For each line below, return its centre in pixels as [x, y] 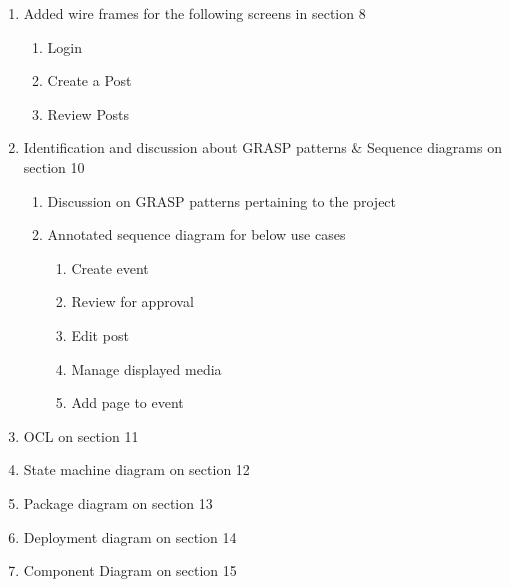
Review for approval [132, 301]
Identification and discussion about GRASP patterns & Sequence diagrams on [262, 147]
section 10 [54, 166]
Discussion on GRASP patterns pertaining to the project [222, 200]
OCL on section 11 [81, 435]
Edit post [100, 334]
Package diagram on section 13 [118, 502]
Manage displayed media [146, 368]
